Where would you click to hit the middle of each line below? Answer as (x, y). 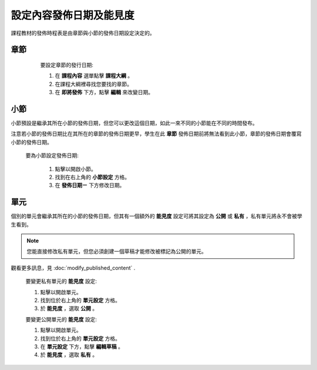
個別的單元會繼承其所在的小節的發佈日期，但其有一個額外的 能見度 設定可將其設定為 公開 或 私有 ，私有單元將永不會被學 (156, 216)
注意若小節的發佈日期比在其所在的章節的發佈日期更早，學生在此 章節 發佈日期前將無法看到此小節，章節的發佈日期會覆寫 (156, 134)
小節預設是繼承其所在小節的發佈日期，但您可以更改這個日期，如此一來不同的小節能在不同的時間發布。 (134, 123)
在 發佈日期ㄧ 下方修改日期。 (90, 185)
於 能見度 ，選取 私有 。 (69, 355)
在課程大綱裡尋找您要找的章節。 (93, 84)
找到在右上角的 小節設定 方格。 (92, 177)
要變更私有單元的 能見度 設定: (61, 281)
